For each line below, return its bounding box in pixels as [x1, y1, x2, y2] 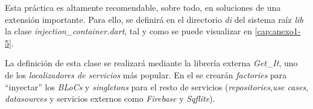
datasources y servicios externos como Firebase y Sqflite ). [5, 92, 215, 105]
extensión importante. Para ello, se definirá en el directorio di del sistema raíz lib [5, 13, 303, 25]
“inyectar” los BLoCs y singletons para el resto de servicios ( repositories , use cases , [5, 80, 309, 93]
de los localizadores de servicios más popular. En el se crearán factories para [5, 68, 287, 81]
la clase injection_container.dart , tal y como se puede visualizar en [5, 25, 253, 37]
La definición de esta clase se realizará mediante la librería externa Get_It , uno [5, 57, 298, 69]
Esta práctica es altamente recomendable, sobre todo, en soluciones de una [5, 1, 281, 13]
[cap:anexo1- [255, 25, 301, 37]
